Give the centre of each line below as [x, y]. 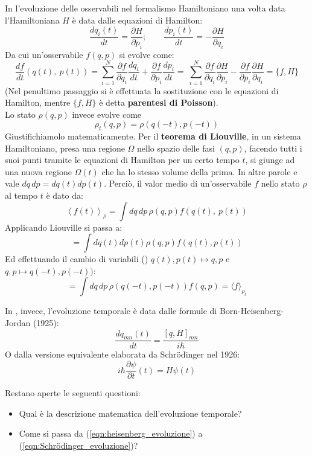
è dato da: [65, 195]
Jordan [18, 323]
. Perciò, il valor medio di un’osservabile [178, 183]
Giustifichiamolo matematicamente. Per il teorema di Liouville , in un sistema [153, 136]
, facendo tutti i [273, 148]
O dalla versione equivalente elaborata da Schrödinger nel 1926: [123, 354]
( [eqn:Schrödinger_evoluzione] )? [78, 445]
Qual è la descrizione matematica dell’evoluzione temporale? [130, 413]
